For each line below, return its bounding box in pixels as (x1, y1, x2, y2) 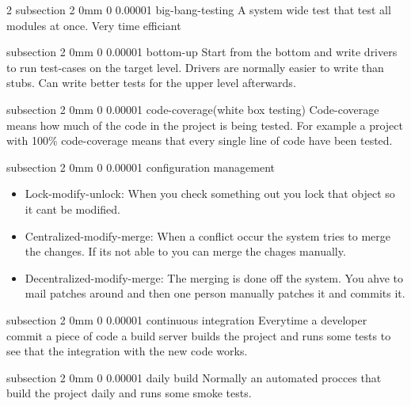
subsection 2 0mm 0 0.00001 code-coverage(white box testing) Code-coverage (6, 101, 379, 117)
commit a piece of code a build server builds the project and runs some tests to (6, 327, 391, 343)
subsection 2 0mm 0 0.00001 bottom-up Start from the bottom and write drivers (6, 44, 398, 60)
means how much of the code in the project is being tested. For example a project (6, 116, 404, 133)
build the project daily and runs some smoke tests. (6, 385, 252, 401)
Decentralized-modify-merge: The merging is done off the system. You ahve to (25, 269, 404, 286)
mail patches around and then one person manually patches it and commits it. (25, 285, 405, 302)
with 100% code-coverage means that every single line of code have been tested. (6, 132, 393, 149)
